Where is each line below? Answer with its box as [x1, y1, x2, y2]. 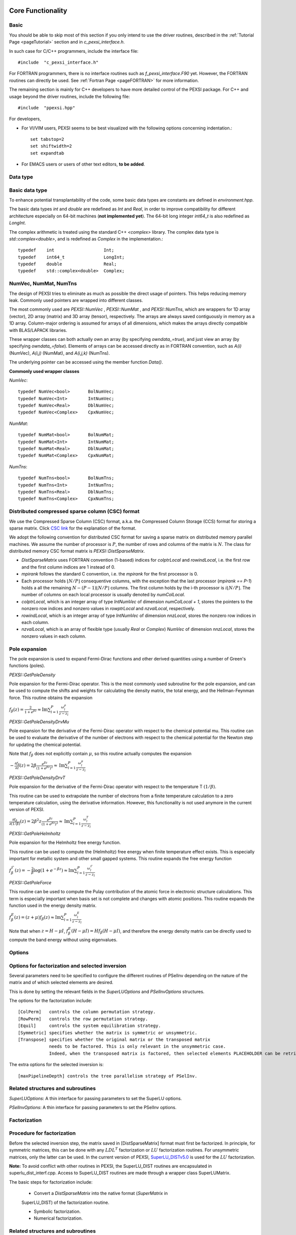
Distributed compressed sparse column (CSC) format [9, 508, 140, 515]
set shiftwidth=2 [30, 143, 72, 149]
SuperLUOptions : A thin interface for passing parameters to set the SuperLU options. [9, 1095, 182, 1101]
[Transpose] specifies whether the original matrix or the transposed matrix [18, 1037, 211, 1042]
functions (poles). [9, 662, 45, 669]
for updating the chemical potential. [9, 741, 81, 747]
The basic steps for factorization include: [9, 1179, 93, 1185]
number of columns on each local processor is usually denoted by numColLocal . [21, 592, 185, 598]
